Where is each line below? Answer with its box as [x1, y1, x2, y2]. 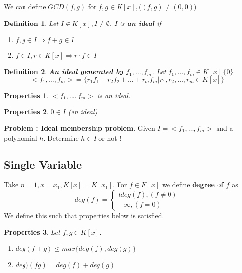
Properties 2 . [4, 106, 48, 117]
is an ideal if [120, 18, 161, 28]
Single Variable [4, 156, 82, 172]
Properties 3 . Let [4, 226, 60, 237]
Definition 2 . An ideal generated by [4, 66, 123, 76]
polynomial [4, 132, 37, 143]
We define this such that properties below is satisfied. [4, 210, 164, 220]
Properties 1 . [4, 90, 48, 100]
